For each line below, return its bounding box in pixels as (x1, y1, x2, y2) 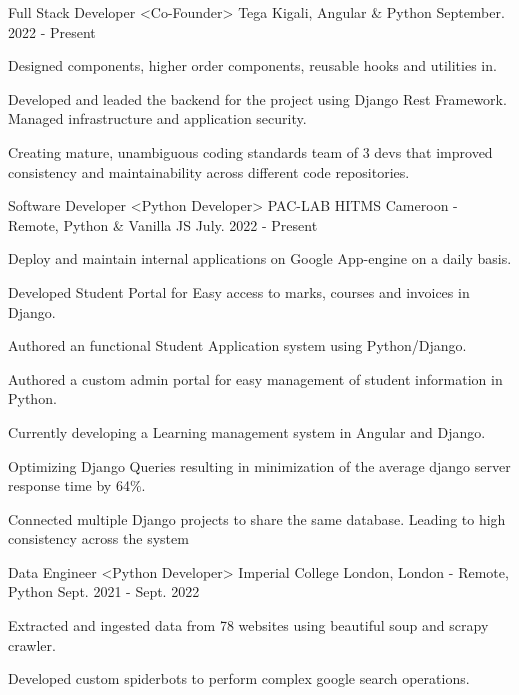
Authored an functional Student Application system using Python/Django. (8, 335, 467, 356)
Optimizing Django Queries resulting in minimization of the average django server (8, 455, 511, 476)
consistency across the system (8, 528, 189, 549)
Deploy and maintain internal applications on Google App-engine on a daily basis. (8, 248, 512, 269)
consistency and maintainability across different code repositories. (8, 161, 410, 182)
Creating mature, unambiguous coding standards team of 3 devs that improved (8, 141, 493, 162)
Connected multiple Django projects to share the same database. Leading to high (8, 508, 506, 529)
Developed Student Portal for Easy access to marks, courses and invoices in (8, 281, 470, 302)
